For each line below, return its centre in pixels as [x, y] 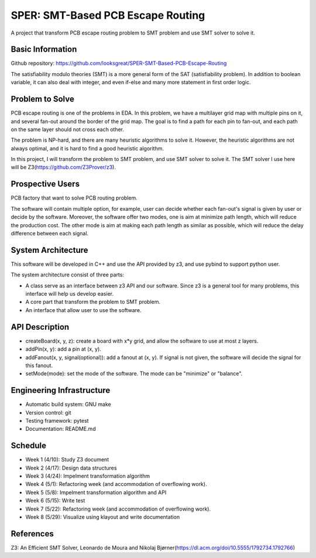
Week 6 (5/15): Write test [55, 501]
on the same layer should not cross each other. [67, 129]
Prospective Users [45, 184]
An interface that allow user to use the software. [83, 310]
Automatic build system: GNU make [68, 405]
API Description [40, 327]
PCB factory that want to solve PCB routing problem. [74, 198]
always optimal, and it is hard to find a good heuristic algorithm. [87, 148]
